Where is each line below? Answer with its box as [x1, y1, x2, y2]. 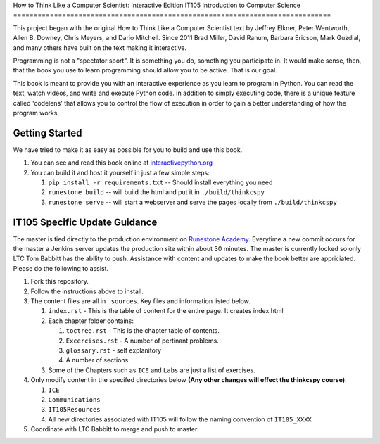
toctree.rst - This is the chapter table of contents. [65, 326, 220, 335]
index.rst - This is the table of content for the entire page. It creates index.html [48, 307, 284, 315]
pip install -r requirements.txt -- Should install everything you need [48, 178, 273, 186]
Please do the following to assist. [13, 264, 109, 272]
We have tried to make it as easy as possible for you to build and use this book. [13, 145, 243, 154]
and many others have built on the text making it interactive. [13, 43, 186, 52]
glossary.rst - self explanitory [65, 345, 162, 355]
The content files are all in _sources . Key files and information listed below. [30, 297, 251, 305]
